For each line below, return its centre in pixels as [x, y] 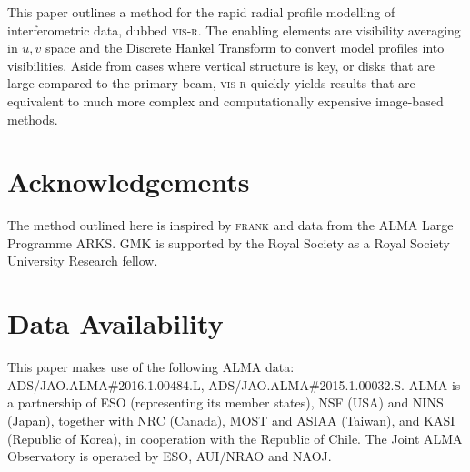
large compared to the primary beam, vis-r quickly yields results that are [211, 83]
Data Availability [115, 323]
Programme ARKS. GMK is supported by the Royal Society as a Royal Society [229, 242]
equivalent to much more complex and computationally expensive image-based [225, 100]
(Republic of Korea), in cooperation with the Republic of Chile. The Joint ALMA [235, 438]
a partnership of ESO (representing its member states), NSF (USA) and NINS [225, 402]
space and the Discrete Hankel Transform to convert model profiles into [245, 48]
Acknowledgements [129, 181]
